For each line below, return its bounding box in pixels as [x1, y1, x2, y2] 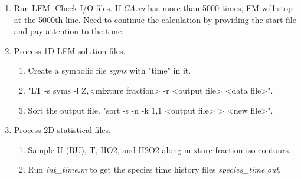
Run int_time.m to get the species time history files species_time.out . [28, 163, 281, 175]
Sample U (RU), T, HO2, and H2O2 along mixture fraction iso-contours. [28, 143, 291, 155]
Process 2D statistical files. [14, 124, 111, 136]
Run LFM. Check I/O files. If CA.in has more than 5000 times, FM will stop [14, 2, 293, 14]
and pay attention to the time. [14, 25, 125, 37]
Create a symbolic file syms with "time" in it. [28, 64, 191, 77]
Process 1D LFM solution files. [14, 44, 126, 57]
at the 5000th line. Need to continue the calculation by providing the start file [14, 13, 296, 25]
